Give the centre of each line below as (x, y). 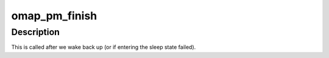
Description (36, 32)
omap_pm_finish (54, 16)
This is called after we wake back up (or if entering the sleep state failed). (104, 47)
